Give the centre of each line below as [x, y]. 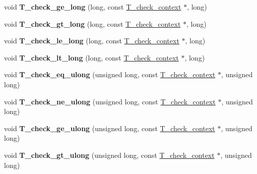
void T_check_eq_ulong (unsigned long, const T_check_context [110, 74]
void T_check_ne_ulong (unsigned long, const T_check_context [110, 101]
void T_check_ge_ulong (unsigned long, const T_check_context [110, 128]
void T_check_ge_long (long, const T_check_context [93, 7]
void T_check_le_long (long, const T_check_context [92, 41]
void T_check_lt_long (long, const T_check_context [91, 57]
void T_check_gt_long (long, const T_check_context [92, 23]
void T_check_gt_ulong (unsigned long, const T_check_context [109, 155]
